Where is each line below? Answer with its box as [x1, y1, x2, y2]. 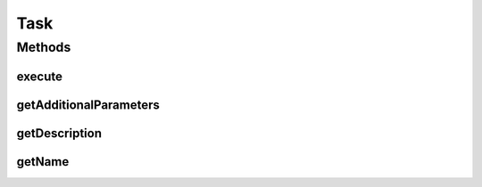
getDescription [16, 126, 103, 141]
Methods [16, 39, 71, 55]
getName [16, 154, 70, 169]
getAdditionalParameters [16, 97, 161, 112]
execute [16, 69, 62, 84]
